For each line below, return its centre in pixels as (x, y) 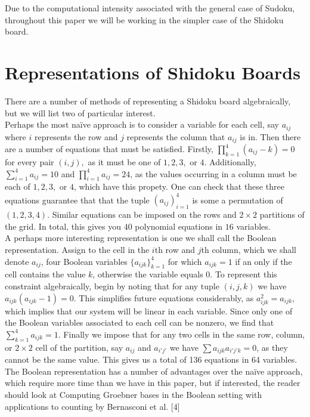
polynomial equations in (179, 226)
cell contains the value (45, 274)
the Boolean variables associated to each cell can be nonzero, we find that (139, 322)
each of (18, 186)
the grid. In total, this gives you (63, 226)
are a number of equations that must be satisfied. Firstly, (109, 149)
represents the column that (176, 136)
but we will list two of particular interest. (80, 112)
